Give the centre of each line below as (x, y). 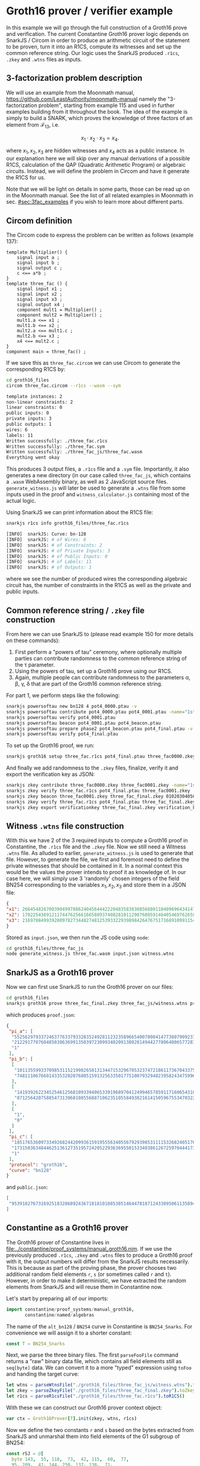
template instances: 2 (34, 396)
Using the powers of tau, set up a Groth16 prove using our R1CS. (93, 671)
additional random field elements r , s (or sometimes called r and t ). (89, 1274)
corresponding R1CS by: (36, 369)
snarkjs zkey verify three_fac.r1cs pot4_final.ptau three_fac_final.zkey (101, 802)
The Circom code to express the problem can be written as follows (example (100, 235)
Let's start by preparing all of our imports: (57, 1298)
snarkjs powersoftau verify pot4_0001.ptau (61, 717)
